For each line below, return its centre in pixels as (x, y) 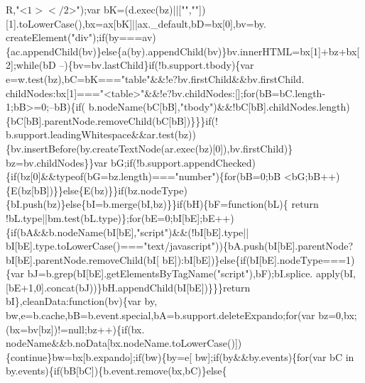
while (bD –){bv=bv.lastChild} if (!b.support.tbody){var (135, 65)
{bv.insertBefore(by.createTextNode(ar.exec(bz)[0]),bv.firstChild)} (149, 148)
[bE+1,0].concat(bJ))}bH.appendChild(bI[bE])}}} (114, 287)
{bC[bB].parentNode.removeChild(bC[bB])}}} (106, 120)
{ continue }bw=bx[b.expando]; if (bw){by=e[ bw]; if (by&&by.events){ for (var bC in (180, 356)
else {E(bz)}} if (93, 190)
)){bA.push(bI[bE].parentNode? (284, 246)
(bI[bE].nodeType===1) (300, 259)
